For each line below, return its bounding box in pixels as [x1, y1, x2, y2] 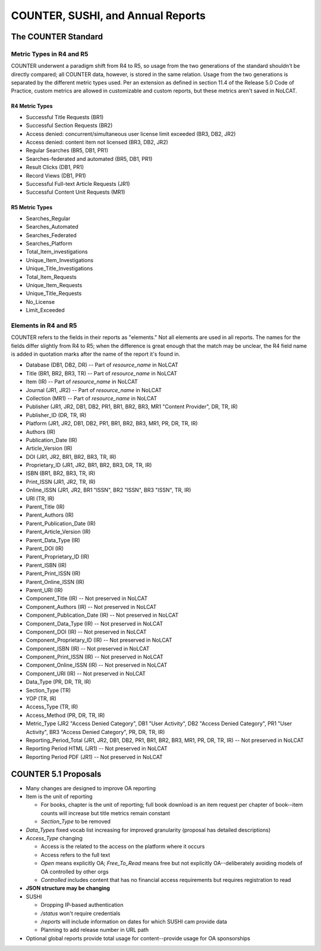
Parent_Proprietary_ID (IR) [26, 553, 90, 560]
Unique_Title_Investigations [26, 265, 93, 272]
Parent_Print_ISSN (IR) [26, 570, 81, 577]
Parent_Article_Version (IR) [26, 528, 91, 536]
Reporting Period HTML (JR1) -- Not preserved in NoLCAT [26, 745, 168, 752]
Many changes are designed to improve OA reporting [26, 784, 156, 792]
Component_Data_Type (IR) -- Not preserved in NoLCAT [26, 620, 163, 627]
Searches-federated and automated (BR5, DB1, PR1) [26, 155, 153, 162]
